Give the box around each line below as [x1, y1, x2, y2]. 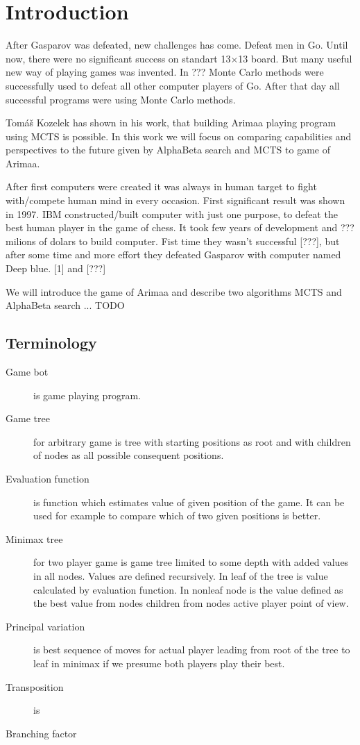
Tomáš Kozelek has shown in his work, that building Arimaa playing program [6, 115, 336, 130]
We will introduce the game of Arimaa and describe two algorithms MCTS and [6, 284, 342, 299]
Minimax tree [6, 531, 63, 546]
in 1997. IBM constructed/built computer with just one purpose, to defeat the [6, 206, 338, 221]
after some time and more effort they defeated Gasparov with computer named [6, 247, 341, 262]
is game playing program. [33, 387, 141, 402]
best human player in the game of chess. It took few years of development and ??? [6, 220, 354, 235]
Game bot [6, 365, 49, 379]
